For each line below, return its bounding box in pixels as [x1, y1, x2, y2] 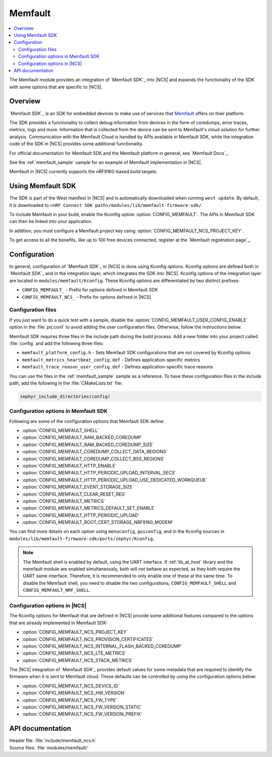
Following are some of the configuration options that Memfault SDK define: [9, 418, 165, 424]
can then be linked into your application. [9, 219, 93, 225]
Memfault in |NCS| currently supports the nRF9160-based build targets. [9, 169, 158, 175]
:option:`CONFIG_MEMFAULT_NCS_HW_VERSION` [22, 690, 126, 696]
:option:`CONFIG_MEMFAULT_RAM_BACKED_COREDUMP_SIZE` [22, 442, 154, 448]
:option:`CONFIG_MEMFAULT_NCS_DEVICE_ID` [22, 683, 120, 689]
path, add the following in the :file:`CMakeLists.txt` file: [9, 380, 123, 386]
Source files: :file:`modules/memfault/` [9, 744, 89, 750]
